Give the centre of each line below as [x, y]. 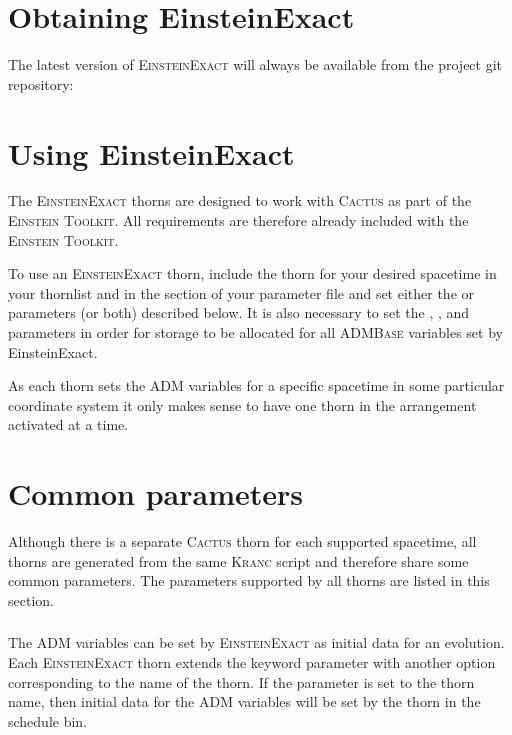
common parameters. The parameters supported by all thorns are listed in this [249, 580]
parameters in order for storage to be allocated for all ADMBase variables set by [255, 332]
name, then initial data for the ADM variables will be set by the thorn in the [244, 701]
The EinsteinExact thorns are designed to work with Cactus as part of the [240, 200]
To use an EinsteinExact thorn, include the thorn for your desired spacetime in [252, 273]
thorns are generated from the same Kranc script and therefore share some [238, 560]
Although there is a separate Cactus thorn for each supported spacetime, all [242, 541]
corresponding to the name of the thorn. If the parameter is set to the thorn [241, 681]
